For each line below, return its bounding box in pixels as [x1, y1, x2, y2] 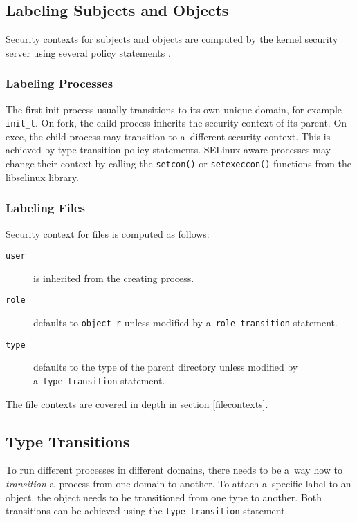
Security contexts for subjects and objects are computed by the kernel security [6, 32, 338, 46]
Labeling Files [6, 199, 85, 216]
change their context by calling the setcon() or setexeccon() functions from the [6, 156, 351, 171]
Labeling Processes [6, 75, 113, 92]
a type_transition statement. [33, 373, 165, 387]
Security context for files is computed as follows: [6, 226, 210, 241]
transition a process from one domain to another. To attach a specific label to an [6, 476, 351, 490]
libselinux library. [6, 169, 79, 184]
